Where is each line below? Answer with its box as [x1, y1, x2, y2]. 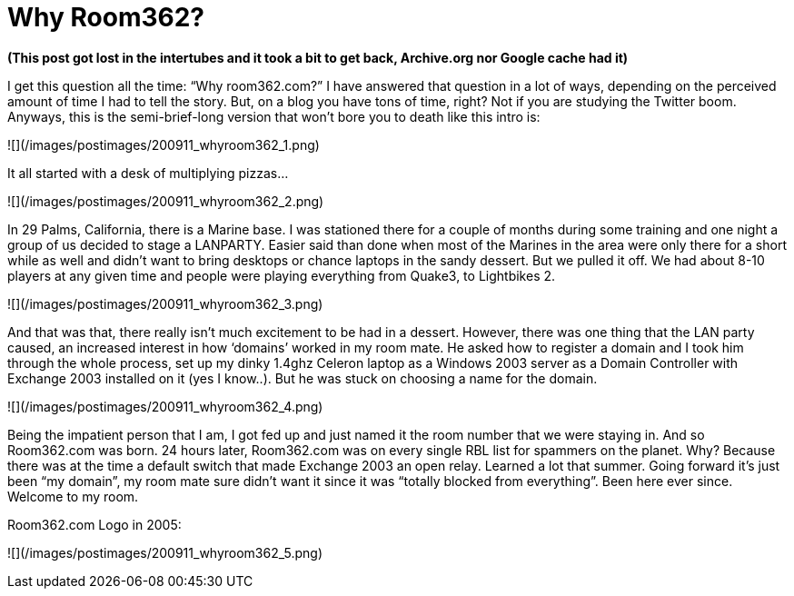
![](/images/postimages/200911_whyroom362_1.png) [7, 136, 320, 153]
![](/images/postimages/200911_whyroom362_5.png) [7, 544, 323, 561]
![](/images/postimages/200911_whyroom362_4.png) [7, 398, 323, 414]
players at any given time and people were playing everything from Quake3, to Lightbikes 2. [7, 267, 556, 283]
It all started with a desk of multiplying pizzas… [7, 164, 289, 181]
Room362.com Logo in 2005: [7, 516, 182, 532]
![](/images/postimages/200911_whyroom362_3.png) [7, 295, 323, 312]
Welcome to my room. [7, 488, 139, 504]
